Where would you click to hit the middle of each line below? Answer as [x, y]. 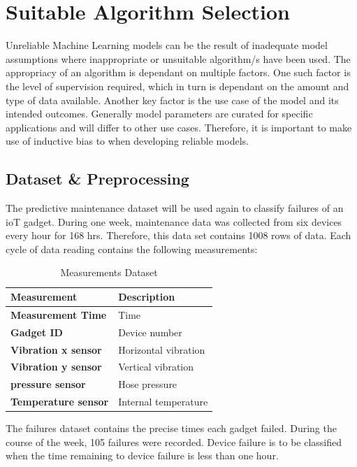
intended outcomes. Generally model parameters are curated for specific [159, 114]
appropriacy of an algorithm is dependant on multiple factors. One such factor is [178, 72]
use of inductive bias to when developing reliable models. [127, 141]
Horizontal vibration [162, 349]
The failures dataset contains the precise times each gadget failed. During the [171, 428]
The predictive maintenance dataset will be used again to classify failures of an [175, 208]
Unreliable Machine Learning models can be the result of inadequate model [167, 45]
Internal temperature [163, 402]
